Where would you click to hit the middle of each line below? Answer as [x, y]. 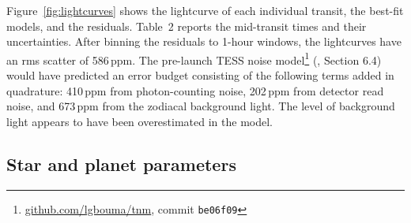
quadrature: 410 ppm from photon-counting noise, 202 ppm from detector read [195, 90]
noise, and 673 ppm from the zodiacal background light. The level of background [201, 106]
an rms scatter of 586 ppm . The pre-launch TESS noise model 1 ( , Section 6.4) [194, 58]
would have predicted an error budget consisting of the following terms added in [200, 75]
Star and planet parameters [121, 164]
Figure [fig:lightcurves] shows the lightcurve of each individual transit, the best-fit [205, 10]
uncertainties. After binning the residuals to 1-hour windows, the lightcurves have [204, 41]
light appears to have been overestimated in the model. [140, 121]
